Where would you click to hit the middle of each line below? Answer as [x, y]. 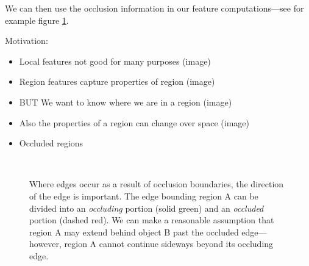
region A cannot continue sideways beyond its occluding [169, 244]
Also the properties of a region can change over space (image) [134, 122]
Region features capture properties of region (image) [117, 81]
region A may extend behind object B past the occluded [134, 232]
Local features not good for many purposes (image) [115, 61]
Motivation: [27, 41]
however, [45, 244]
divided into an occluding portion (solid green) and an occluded [147, 208]
